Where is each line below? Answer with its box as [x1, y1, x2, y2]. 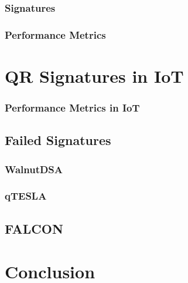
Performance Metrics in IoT [5, 100, 140, 114]
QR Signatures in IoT [5, 63, 184, 87]
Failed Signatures [5, 131, 111, 149]
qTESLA [5, 188, 47, 203]
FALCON [5, 219, 63, 237]
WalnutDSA [5, 161, 63, 176]
